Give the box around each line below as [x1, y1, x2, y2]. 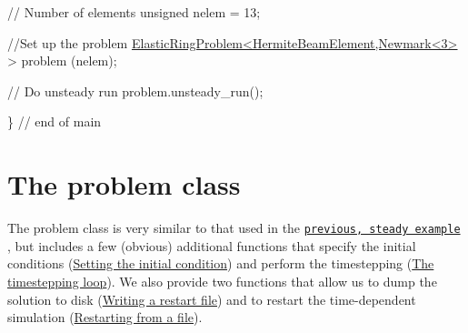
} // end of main [7, 112, 102, 131]
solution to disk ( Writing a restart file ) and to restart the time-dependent [7, 289, 416, 308]
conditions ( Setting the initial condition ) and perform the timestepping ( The [7, 254, 434, 273]
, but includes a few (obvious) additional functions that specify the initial [7, 236, 416, 255]
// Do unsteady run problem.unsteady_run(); [7, 81, 264, 100]
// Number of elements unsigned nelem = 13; [7, 3, 261, 21]
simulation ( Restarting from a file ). [7, 308, 203, 327]
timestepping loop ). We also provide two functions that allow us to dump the [7, 271, 437, 290]
